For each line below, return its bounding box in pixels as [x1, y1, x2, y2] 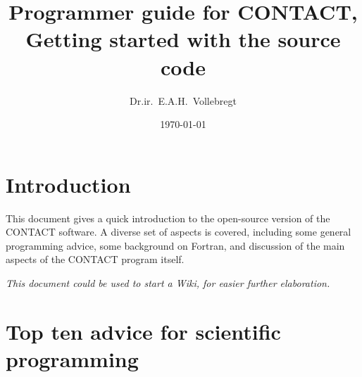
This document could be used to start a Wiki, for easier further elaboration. [6, 276, 330, 290]
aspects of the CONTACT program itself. [6, 252, 185, 267]
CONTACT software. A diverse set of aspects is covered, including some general [6, 224, 351, 239]
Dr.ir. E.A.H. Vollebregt [130, 93, 237, 108]
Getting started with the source [25, 25, 341, 53]
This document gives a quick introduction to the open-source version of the [6, 210, 330, 225]
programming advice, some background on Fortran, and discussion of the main [6, 238, 345, 253]
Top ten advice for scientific [6, 317, 281, 345]
